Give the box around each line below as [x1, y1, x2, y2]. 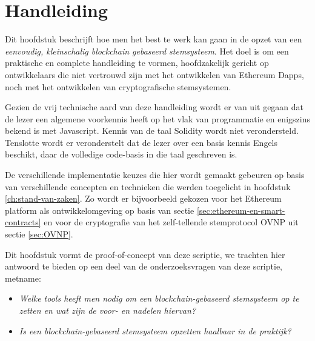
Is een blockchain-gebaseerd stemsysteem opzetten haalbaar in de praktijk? [19, 324, 291, 337]
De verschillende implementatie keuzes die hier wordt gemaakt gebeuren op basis [5, 168, 305, 181]
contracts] [5, 216, 41, 228]
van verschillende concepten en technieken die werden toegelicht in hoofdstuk [5, 180, 291, 193]
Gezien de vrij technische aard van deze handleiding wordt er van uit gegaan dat [5, 101, 304, 113]
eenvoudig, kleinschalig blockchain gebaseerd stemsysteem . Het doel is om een [5, 44, 289, 57]
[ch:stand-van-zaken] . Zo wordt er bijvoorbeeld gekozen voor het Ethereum [5, 192, 282, 205]
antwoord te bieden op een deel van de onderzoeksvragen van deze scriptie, [5, 260, 282, 273]
